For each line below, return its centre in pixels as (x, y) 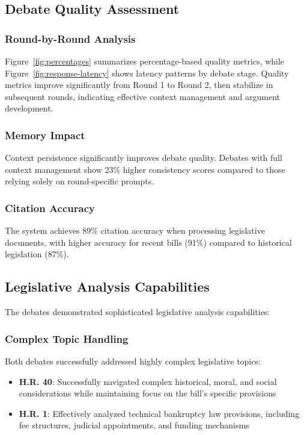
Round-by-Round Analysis (70, 38)
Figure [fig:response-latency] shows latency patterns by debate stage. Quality (147, 73)
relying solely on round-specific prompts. (80, 181)
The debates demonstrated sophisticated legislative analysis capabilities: (138, 312)
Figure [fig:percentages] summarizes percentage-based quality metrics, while (145, 61)
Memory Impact (45, 135)
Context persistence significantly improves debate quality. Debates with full (144, 158)
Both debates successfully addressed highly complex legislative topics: (133, 361)
